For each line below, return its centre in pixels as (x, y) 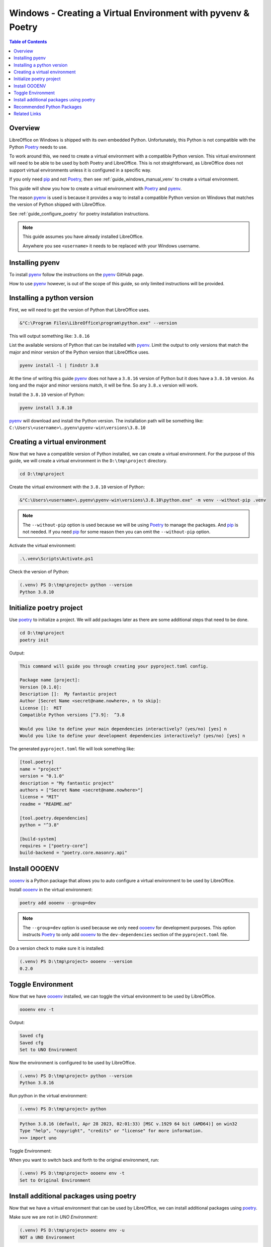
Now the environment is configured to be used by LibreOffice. (73, 1063)
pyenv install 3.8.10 (46, 408)
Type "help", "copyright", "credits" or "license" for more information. (111, 1131)
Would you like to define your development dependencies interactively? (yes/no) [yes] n (133, 736)
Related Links (27, 114)
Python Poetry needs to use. (38, 147)
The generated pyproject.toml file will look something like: (72, 749)
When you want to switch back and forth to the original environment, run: (84, 1160)
